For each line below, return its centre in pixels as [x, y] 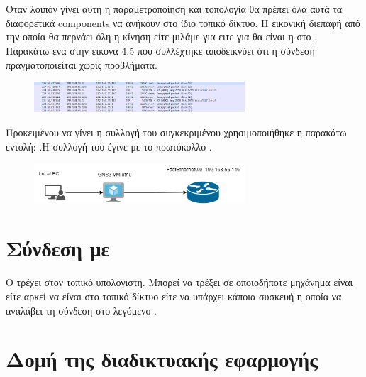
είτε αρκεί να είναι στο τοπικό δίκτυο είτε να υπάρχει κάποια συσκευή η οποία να [174, 296]
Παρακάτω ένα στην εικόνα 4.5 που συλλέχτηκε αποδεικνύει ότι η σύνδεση [160, 50]
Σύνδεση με [58, 248]
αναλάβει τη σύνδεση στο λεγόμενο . [81, 310]
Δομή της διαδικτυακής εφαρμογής [162, 359]
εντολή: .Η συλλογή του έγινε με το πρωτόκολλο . [109, 146]
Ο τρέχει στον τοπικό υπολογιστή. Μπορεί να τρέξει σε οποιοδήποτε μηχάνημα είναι [179, 282]
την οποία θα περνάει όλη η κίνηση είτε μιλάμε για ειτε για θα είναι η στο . [162, 37]
